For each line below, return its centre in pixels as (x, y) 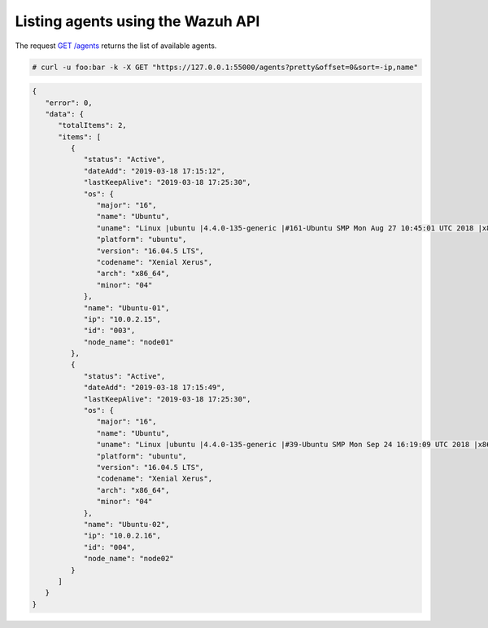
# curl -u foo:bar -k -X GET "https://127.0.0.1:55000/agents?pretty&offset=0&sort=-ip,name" (225, 67)
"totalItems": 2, (93, 125)
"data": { (65, 114)
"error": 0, (69, 103)
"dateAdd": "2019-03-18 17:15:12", (154, 171)
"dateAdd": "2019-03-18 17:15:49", (154, 388)
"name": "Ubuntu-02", (126, 524)
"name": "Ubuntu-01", (126, 308)
